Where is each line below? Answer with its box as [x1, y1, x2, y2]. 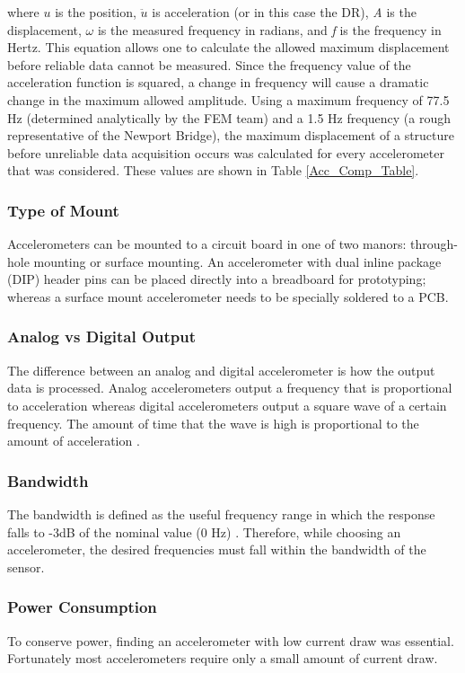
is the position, [55, 3, 136, 21]
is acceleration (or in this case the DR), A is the [152, 3, 417, 21]
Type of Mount [7, 199, 119, 221]
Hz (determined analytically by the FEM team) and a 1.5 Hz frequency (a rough [7, 108, 452, 127]
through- [410, 235, 459, 253]
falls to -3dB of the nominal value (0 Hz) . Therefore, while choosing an [7, 522, 401, 541]
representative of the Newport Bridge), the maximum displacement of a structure [7, 126, 455, 145]
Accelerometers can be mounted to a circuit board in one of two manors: [7, 235, 407, 253]
